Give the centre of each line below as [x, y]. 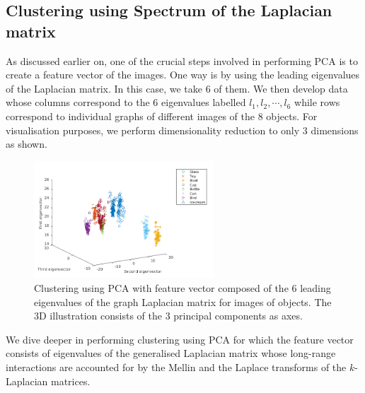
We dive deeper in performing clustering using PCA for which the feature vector [180, 339]
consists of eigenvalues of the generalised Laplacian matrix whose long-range [171, 353]
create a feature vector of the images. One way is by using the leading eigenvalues [183, 75]
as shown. [27, 144]
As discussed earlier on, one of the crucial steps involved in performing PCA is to [182, 60]
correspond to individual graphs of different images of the [130, 116]
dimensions [335, 130]
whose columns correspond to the [78, 102]
